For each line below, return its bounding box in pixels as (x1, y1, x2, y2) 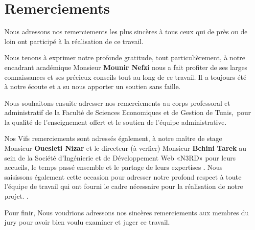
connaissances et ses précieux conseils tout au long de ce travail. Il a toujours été (4, 71, 247, 82)
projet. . (4, 191, 29, 201)
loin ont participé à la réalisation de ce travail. (4, 36, 144, 46)
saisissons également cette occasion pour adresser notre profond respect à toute (4, 171, 242, 182)
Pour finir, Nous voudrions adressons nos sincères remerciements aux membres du (4, 207, 249, 217)
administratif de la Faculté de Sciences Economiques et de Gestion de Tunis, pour (4, 107, 251, 117)
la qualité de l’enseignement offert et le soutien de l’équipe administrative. (4, 116, 227, 127)
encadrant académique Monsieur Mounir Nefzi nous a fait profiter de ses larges (4, 62, 248, 72)
